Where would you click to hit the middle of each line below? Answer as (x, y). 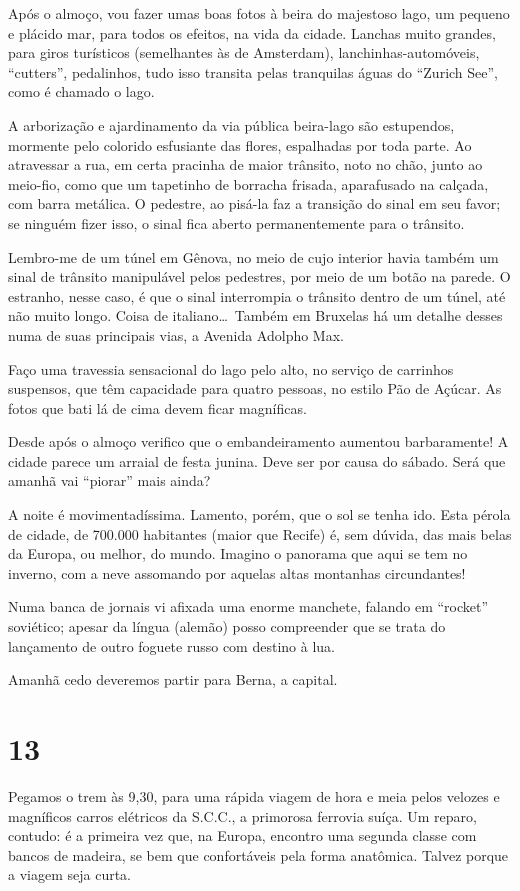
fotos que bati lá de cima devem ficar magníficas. (157, 407)
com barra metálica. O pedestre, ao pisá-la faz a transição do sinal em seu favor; (254, 203)
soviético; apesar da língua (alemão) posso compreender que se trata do (227, 626)
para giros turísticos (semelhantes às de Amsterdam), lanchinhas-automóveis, (244, 52)
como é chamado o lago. (81, 91)
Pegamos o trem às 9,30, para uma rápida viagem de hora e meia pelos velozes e (254, 795)
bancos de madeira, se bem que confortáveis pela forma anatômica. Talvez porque (258, 854)
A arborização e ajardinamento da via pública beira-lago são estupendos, (231, 124)
